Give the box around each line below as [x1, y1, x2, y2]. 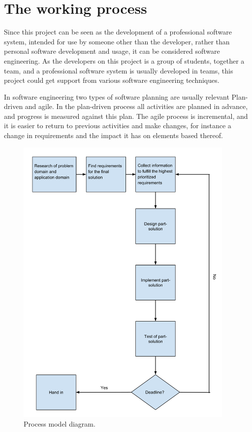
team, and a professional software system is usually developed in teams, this [4, 65, 233, 75]
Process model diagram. [24, 419, 95, 429]
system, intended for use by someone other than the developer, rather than [4, 36, 230, 46]
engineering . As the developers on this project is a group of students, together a [4, 55, 245, 66]
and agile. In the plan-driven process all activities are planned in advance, [25, 101, 248, 111]
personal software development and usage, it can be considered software [4, 46, 220, 56]
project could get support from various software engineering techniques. [4, 75, 220, 85]
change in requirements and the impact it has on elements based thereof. [4, 130, 223, 141]
